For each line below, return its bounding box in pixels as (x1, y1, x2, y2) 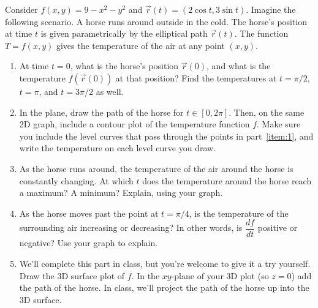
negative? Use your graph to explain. (19, 236, 158, 249)
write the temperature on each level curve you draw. (19, 141, 216, 154)
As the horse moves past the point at (19, 206, 159, 219)
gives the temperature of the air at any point (56, 39, 225, 51)
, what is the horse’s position (70, 59, 179, 72)
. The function (234, 27, 289, 40)
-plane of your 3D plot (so (171, 269, 269, 282)
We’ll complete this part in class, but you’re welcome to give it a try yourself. (19, 257, 311, 269)
